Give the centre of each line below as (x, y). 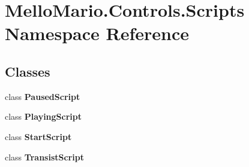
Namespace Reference (97, 33)
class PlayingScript (43, 116)
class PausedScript (43, 96)
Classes (28, 71)
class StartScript (38, 136)
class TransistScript (44, 157)
